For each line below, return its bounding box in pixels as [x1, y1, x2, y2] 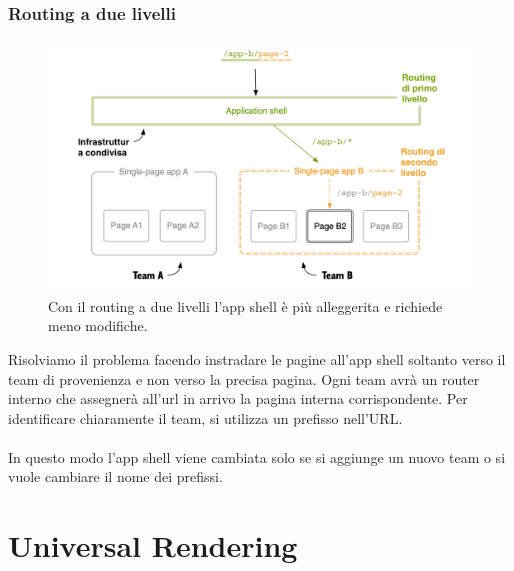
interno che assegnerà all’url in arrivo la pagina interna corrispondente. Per [8, 388, 468, 409]
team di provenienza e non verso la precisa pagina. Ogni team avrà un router [8, 368, 480, 389]
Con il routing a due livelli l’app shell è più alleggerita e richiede [48, 295, 443, 316]
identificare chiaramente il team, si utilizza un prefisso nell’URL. [8, 407, 403, 428]
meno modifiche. [48, 315, 148, 336]
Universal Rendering [8, 525, 298, 566]
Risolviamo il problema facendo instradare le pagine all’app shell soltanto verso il [8, 348, 506, 369]
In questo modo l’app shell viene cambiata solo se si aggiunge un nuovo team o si [8, 446, 506, 467]
